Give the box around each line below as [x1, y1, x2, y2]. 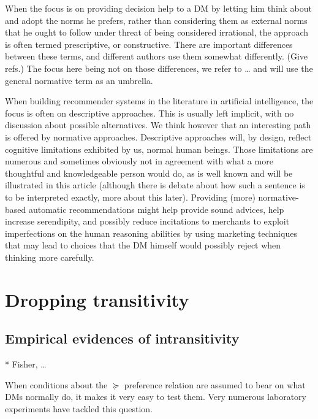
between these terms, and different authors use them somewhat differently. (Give [5, 50, 308, 63]
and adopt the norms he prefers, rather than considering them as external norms [5, 13, 308, 26]
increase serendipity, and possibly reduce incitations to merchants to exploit [5, 215, 290, 228]
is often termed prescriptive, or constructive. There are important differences [5, 37, 293, 50]
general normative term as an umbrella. [5, 74, 153, 86]
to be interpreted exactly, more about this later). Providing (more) [5, 190, 256, 203]
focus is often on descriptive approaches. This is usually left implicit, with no [5, 106, 294, 119]
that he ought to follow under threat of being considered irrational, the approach [5, 26, 309, 39]
